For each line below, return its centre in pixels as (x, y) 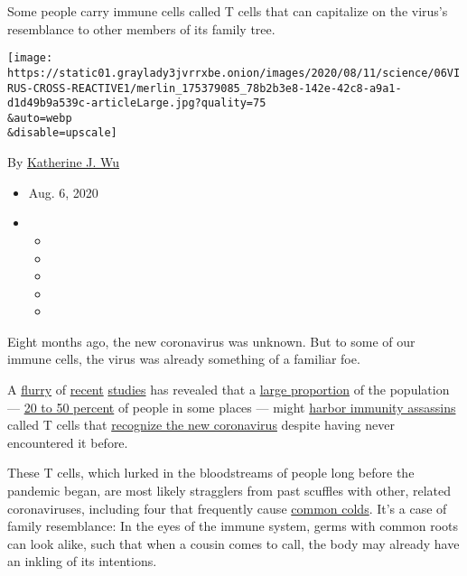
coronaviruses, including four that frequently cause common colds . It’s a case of (227, 508)
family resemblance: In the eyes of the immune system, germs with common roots (233, 526)
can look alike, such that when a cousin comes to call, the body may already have (233, 543)
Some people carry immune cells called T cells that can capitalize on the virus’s (228, 11)
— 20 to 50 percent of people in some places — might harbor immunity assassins (232, 407)
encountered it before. (68, 442)
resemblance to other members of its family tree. (141, 28)
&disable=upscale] (62, 133)
